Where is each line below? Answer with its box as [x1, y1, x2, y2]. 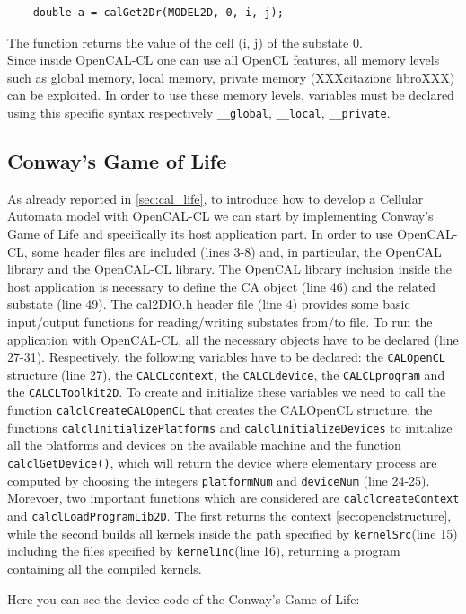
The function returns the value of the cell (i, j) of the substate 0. [7, 32, 363, 51]
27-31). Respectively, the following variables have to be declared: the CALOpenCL [7, 347, 445, 366]
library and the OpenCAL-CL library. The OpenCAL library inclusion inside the [7, 259, 452, 278]
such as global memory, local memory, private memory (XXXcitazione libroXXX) [7, 67, 455, 86]
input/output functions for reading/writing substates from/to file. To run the [7, 311, 433, 330]
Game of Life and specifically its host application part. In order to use [7, 224, 393, 243]
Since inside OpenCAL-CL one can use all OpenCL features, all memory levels [7, 50, 440, 69]
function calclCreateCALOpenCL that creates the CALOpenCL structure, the [7, 400, 433, 419]
